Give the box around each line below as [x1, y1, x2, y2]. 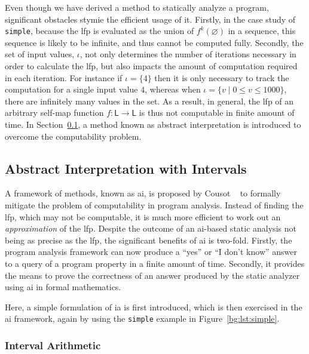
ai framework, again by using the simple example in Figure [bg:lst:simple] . [5, 312, 280, 325]
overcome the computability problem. [5, 130, 142, 142]
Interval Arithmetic [5, 337, 101, 352]
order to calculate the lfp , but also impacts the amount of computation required [5, 60, 298, 72]
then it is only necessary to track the [154, 71, 289, 84]
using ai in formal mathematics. [5, 281, 121, 293]
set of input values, [5, 48, 75, 60]
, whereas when [145, 83, 201, 96]
